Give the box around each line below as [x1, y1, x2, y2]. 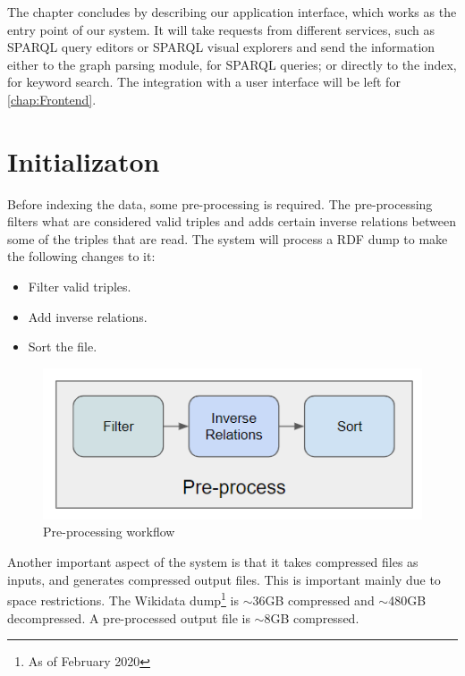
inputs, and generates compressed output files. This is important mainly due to [7, 570, 441, 588]
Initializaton [7, 142, 160, 179]
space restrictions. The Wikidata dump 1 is [7, 588, 240, 609]
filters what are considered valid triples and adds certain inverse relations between [7, 212, 456, 231]
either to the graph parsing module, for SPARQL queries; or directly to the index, [7, 55, 457, 73]
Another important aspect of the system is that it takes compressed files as [7, 553, 418, 571]
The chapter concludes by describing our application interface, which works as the [7, 3, 457, 21]
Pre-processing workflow [43, 522, 175, 541]
